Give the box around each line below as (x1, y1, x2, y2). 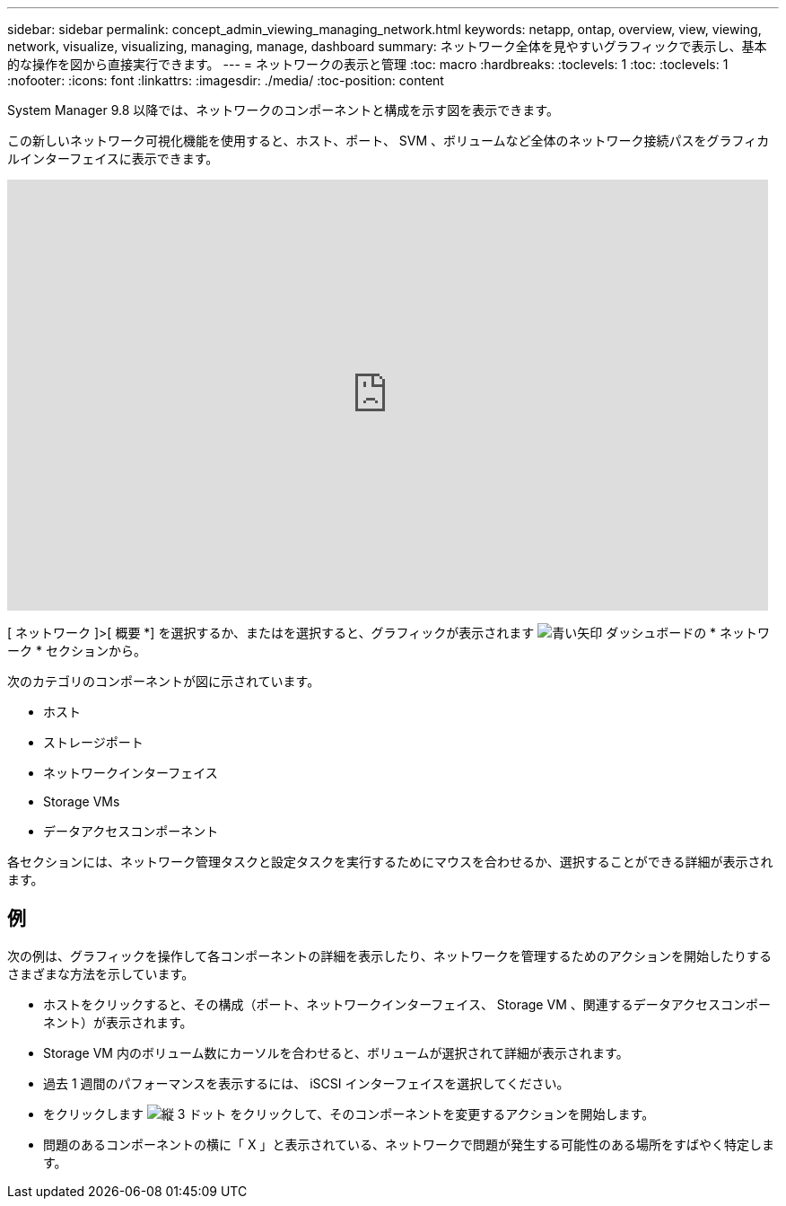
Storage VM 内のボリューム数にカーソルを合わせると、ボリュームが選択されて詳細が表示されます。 (43, 1044, 629, 1061)
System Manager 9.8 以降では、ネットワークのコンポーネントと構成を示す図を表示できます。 (7, 102, 559, 118)
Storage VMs (43, 794, 120, 809)
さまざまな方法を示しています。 (7, 965, 195, 982)
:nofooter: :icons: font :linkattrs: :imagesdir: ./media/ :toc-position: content (7, 73, 444, 88)
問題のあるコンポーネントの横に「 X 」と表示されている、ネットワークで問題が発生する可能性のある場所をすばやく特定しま (43, 1136, 775, 1152)
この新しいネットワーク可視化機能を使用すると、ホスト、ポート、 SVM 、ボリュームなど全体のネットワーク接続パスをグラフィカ (7, 133, 770, 148)
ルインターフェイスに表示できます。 (7, 151, 219, 166)
